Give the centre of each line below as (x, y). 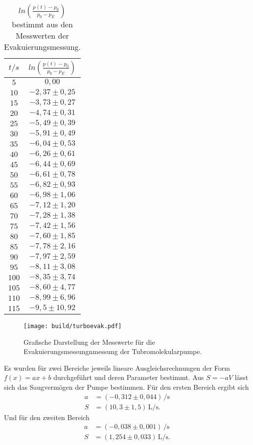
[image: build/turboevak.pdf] (73, 326)
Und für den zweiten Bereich (47, 417)
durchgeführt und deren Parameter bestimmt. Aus (129, 377)
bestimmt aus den (42, 24)
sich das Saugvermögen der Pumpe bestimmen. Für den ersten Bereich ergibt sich (126, 387)
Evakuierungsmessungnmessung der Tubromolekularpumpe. (113, 351)
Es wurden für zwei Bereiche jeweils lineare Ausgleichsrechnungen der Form (117, 367)
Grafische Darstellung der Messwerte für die (89, 342)
